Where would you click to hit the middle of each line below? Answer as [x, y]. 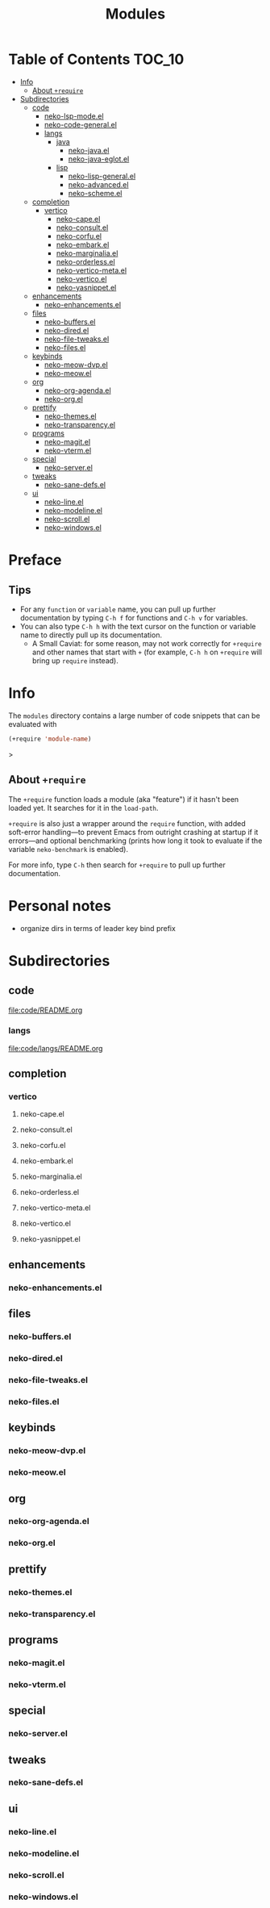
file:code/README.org [46, 1010]
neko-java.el [89, 150]
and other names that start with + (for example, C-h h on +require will [147, 652]
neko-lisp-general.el [102, 176]
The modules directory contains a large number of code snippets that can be [134, 716]
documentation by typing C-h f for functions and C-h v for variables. [134, 617]
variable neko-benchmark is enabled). [69, 849]
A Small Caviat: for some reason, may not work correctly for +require [147, 643]
